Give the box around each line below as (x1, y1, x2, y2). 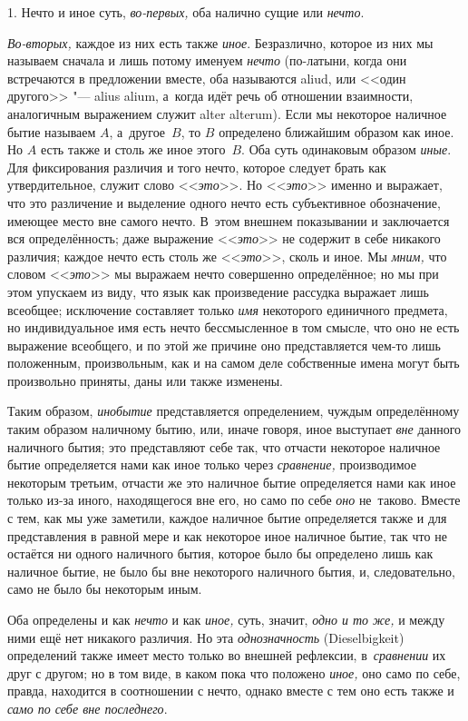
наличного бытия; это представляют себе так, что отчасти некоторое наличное (7, 437, 441, 456)
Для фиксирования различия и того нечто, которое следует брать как (7, 157, 386, 176)
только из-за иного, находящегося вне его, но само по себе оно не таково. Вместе (7, 490, 461, 509)
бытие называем (7, 122, 96, 141)
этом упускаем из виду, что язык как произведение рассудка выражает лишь (7, 281, 429, 301)
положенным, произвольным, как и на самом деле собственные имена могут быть (7, 353, 460, 372)
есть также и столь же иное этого (40, 140, 226, 159)
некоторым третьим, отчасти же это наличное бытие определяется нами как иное (7, 472, 456, 491)
